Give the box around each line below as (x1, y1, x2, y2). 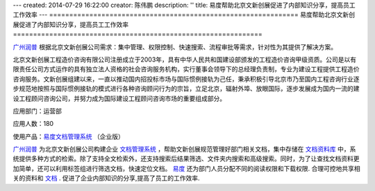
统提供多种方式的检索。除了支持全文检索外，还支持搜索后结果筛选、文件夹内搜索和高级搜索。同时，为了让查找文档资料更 (12, 154, 360, 163)
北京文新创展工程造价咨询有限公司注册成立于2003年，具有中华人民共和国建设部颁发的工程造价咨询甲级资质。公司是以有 (12, 55, 357, 64)
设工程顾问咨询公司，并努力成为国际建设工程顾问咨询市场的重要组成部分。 (12, 94, 226, 102)
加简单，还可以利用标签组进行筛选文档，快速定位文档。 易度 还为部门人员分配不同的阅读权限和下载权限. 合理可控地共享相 (12, 164, 360, 172)
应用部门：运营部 (12, 107, 62, 115)
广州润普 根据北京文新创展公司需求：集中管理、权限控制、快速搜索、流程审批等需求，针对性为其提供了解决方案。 (12, 42, 337, 51)
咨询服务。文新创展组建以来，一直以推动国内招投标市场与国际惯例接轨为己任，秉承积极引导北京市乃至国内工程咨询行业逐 (12, 75, 360, 83)
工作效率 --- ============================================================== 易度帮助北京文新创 (12, 10, 356, 19)
